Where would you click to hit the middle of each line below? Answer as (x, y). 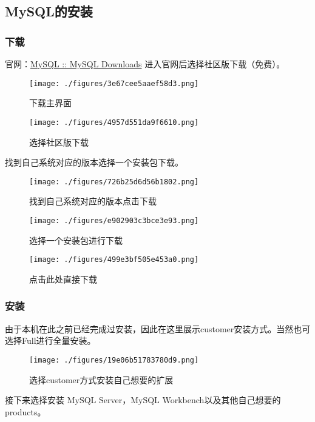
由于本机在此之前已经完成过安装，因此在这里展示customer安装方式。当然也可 (158, 328)
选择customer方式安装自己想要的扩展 (101, 379)
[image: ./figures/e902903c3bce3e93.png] (114, 220)
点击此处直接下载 (63, 279)
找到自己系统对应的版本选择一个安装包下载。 (94, 162)
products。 (25, 411)
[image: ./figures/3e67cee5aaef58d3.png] (114, 83)
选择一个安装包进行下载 (76, 240)
